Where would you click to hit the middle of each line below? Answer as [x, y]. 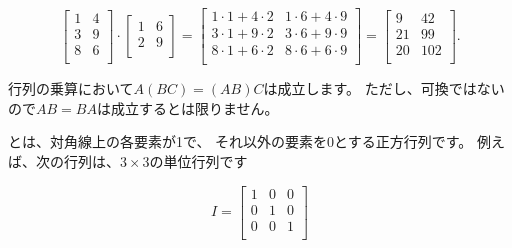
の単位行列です [198, 160]
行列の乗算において [71, 88]
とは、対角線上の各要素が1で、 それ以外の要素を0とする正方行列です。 [240, 141]
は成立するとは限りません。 [187, 107]
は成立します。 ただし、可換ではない [384, 88]
